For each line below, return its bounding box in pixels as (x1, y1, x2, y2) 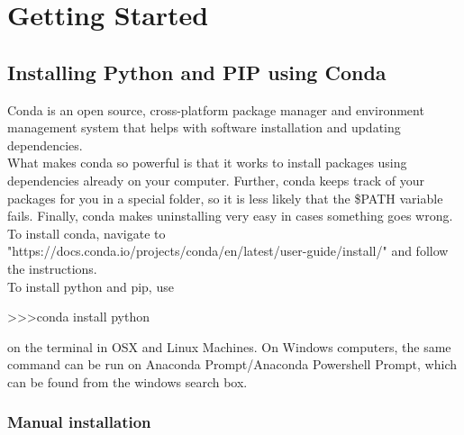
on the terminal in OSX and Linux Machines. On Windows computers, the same (7, 337, 451, 356)
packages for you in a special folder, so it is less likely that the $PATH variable (7, 188, 443, 207)
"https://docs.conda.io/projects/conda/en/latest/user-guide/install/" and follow (7, 241, 449, 260)
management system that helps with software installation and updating (7, 118, 401, 137)
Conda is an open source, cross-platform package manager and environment (7, 100, 424, 119)
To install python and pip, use (7, 276, 174, 295)
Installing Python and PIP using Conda (7, 58, 387, 86)
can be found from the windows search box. (7, 372, 248, 391)
